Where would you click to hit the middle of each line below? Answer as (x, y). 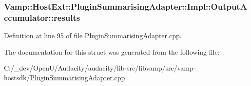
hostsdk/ (17, 77)
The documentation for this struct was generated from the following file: (112, 51)
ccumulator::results (42, 17)
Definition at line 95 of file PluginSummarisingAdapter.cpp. (93, 36)
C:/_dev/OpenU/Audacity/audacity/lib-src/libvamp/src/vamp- (100, 68)
